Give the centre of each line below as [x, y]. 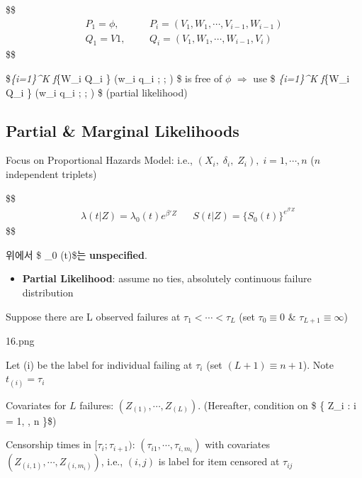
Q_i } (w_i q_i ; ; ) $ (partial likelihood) [97, 92]
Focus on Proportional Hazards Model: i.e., [99, 160]
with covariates [238, 444]
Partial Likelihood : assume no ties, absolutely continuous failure [167, 278]
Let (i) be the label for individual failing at [99, 364]
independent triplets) [51, 174]
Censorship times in [49, 444]
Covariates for [36, 405]
